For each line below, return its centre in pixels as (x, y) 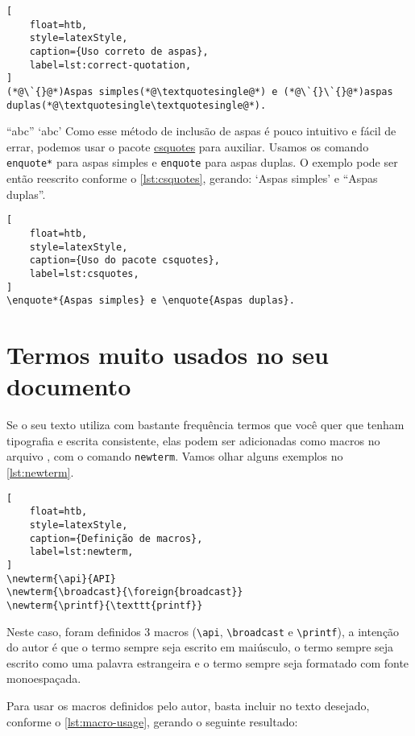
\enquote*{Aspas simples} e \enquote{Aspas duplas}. (151, 301)
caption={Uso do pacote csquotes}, (124, 260)
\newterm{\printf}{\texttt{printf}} (105, 605)
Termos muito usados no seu (168, 355)
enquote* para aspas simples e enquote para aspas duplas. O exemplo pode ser (202, 162)
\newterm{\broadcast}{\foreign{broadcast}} (125, 592)
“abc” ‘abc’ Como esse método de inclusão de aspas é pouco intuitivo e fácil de (201, 131)
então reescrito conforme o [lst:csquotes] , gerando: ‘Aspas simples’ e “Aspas (192, 178)
